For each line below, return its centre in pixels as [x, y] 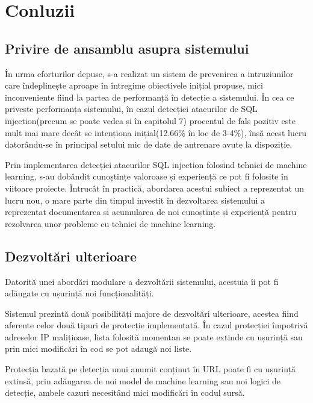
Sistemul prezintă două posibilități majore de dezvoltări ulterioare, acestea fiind [152, 313]
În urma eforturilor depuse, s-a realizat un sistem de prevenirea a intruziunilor [149, 73]
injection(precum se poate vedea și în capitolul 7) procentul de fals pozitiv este [150, 120]
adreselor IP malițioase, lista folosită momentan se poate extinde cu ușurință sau [154, 336]
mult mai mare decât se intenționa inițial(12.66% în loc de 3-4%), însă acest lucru [156, 132]
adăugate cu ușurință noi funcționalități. [79, 293]
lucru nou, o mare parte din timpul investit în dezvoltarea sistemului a [135, 200]
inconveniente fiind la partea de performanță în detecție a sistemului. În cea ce [150, 97]
